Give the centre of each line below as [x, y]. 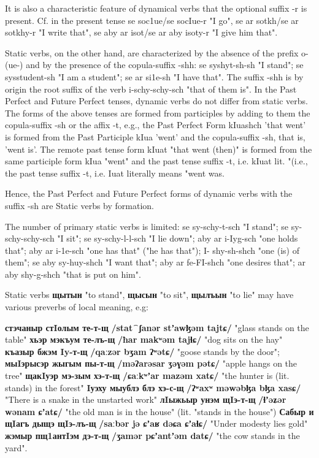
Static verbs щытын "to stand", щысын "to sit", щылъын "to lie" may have [149, 295]
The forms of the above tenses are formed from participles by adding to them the [158, 113]
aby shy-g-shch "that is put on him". [73, 274]
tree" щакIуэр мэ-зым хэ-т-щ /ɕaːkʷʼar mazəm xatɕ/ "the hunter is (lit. [147, 376]
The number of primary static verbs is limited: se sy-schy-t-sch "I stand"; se [147, 226]
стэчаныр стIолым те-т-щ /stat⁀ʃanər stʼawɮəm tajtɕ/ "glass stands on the [157, 327]
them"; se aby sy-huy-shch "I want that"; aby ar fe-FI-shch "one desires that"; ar [156, 262]
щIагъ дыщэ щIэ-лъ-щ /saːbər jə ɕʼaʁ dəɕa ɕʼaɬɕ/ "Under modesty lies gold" [156, 423]
